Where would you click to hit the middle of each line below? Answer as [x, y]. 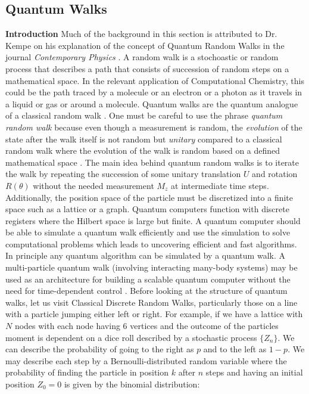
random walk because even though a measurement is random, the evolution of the [154, 127]
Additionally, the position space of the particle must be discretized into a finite [149, 197]
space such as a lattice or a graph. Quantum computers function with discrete [147, 209]
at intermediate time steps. [220, 185]
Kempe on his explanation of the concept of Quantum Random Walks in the [145, 45]
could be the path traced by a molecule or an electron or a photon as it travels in [154, 92]
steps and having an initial [254, 372]
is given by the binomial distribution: [132, 384]
